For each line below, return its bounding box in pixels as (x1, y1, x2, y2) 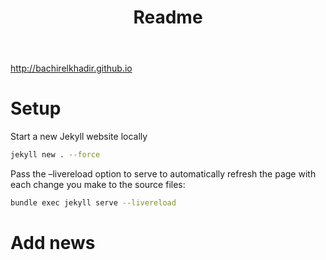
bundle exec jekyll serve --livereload (10, 198, 177, 208)
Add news (10, 232, 96, 255)
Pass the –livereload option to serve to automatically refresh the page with (10, 168, 317, 180)
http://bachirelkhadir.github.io (10, 62, 133, 75)
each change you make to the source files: (10, 179, 186, 190)
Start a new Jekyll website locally (10, 131, 148, 143)
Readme (133, 6, 203, 29)
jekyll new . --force (10, 150, 101, 160)
